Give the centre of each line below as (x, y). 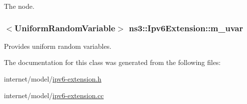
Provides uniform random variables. (58, 46)
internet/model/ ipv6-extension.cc (54, 95)
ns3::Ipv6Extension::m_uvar (186, 28)
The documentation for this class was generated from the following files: (112, 62)
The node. (19, 6)
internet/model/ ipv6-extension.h (53, 79)
